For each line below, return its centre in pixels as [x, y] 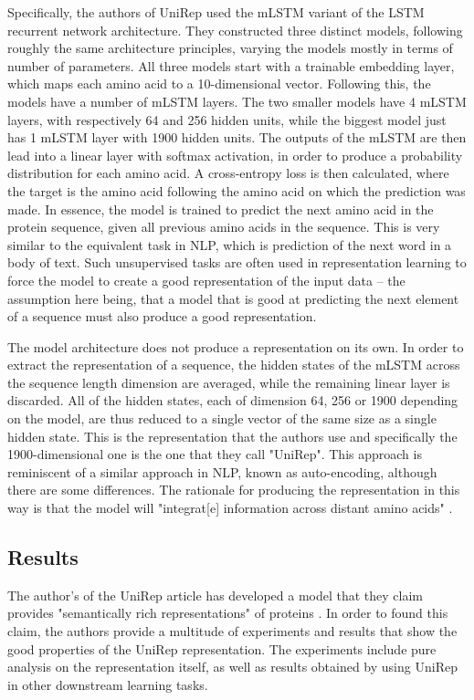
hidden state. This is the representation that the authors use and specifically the [232, 436]
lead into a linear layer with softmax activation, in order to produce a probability [235, 155]
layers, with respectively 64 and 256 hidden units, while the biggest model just [227, 119]
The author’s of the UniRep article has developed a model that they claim [216, 595]
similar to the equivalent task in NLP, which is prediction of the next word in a [230, 244]
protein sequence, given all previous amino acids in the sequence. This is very [224, 227]
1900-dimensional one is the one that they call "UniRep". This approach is [215, 454]
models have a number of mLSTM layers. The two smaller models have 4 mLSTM [237, 101]
